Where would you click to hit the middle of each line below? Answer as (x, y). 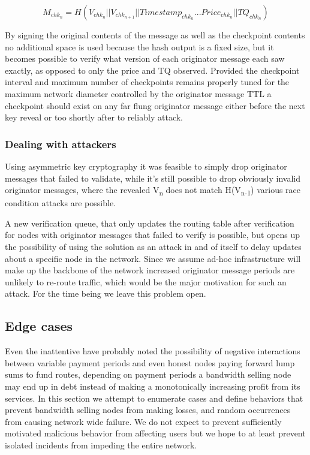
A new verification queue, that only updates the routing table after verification (150, 223)
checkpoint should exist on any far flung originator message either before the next (155, 105)
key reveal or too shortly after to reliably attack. (94, 117)
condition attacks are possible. (60, 203)
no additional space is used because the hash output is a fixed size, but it (139, 46)
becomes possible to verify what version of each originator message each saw (145, 58)
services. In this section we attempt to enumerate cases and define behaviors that (154, 398)
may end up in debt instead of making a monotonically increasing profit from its (153, 386)
